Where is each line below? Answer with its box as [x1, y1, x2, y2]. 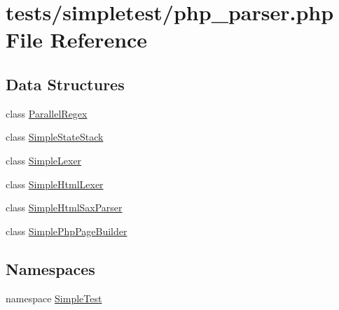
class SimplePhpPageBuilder [6, 223, 127, 238]
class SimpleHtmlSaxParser [6, 200, 123, 215]
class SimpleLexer [6, 153, 82, 167]
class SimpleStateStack [6, 129, 104, 144]
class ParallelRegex [6, 106, 88, 120]
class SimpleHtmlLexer [6, 176, 104, 191]
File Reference [6, 25, 148, 54]
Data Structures [6, 73, 125, 94]
